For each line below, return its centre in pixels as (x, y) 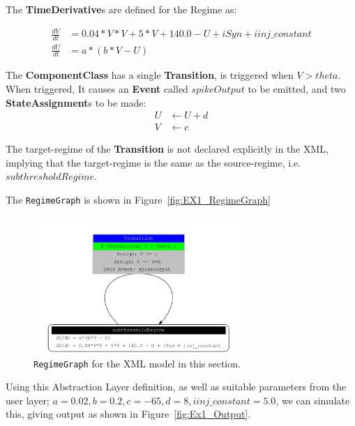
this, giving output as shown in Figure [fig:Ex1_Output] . (128, 414)
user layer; (28, 400)
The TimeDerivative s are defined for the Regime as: (121, 9)
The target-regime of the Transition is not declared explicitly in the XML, (167, 149)
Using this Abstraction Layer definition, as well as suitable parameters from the (176, 387)
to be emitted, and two (297, 88)
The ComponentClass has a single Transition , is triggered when (150, 75)
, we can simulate (313, 400)
